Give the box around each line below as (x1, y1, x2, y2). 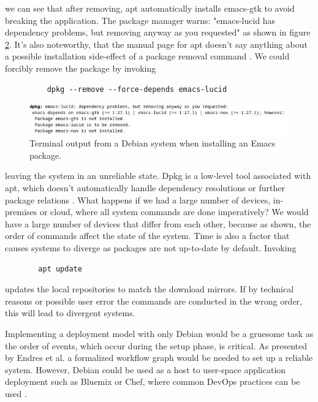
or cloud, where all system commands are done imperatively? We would (39, 205, 309, 218)
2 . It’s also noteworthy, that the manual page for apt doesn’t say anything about (5, 37, 308, 50)
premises (5, 205, 37, 218)
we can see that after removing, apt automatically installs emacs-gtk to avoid (5, 2, 295, 14)
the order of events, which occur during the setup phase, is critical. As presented (5, 339, 308, 352)
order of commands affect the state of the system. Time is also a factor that (5, 229, 290, 242)
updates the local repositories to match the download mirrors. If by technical (5, 283, 294, 295)
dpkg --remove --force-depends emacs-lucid (47, 85, 227, 94)
